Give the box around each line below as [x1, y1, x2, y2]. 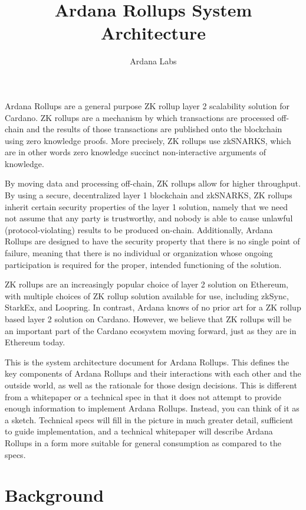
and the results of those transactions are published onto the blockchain [26, 123, 282, 135]
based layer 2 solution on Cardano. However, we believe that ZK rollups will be [5, 313, 292, 325]
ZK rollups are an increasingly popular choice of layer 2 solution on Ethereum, [5, 278, 288, 290]
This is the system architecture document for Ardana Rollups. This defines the [5, 355, 289, 368]
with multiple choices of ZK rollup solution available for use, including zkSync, [5, 289, 289, 302]
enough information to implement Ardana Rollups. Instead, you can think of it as [5, 402, 300, 414]
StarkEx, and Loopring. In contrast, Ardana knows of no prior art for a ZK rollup [5, 301, 301, 313]
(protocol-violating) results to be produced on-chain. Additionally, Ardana [5, 223, 273, 236]
